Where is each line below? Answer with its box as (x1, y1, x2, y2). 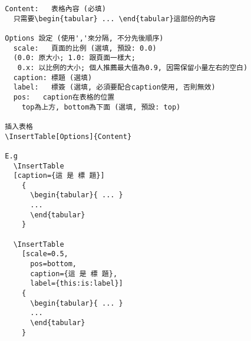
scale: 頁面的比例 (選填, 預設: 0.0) (13, 44, 157, 52)
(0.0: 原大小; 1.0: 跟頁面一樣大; (13, 54, 136, 62)
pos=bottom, (30, 260, 77, 269)
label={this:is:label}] (30, 279, 123, 288)
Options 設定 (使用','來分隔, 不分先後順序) (5, 34, 164, 42)
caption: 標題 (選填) (13, 73, 93, 82)
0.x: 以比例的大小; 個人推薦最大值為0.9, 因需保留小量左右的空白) (17, 63, 248, 72)
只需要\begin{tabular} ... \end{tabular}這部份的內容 (13, 14, 216, 23)
